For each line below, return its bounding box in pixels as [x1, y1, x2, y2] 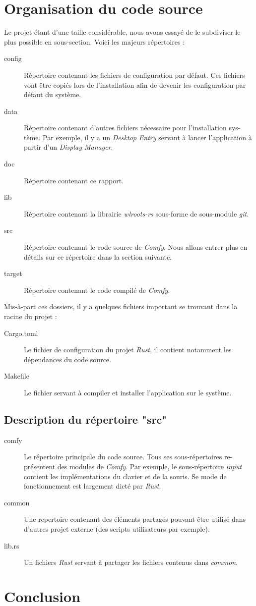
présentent [24, 461, 56, 471]
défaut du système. [24, 89, 81, 100]
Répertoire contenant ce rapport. [24, 175, 124, 185]
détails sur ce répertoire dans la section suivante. [24, 251, 172, 262]
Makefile [4, 371, 29, 381]
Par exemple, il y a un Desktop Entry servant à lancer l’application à [43, 132, 252, 142]
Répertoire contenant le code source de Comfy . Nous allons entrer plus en [24, 242, 248, 252]
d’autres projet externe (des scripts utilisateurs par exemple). [24, 523, 210, 534]
